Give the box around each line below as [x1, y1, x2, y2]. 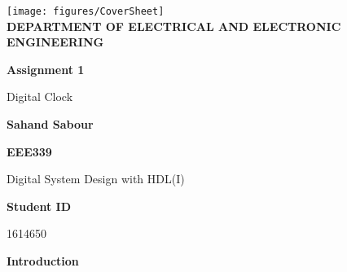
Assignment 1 [7, 60, 85, 77]
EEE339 [7, 143, 52, 160]
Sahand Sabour [7, 116, 94, 133]
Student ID [7, 197, 72, 214]
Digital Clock [7, 88, 73, 105]
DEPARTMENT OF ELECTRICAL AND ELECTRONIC [7, 17, 341, 34]
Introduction [7, 252, 79, 269]
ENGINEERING [7, 33, 104, 50]
